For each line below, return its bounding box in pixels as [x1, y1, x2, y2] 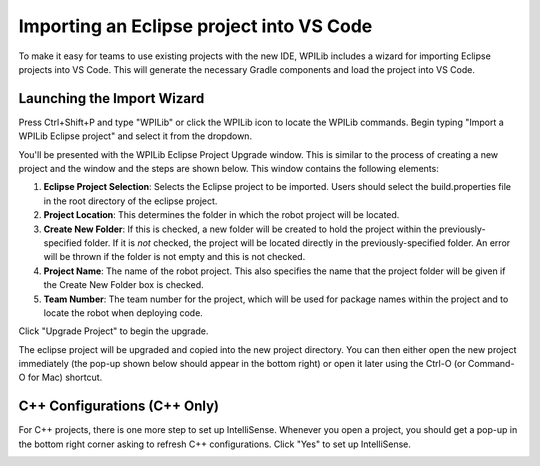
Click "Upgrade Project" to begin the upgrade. [18, 325, 209, 337]
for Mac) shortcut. [27, 371, 103, 384]
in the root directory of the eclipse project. [43, 195, 218, 207]
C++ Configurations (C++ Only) [18, 398, 220, 415]
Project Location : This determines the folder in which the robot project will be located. [43, 209, 400, 221]
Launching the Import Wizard [18, 90, 205, 107]
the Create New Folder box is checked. [43, 279, 204, 291]
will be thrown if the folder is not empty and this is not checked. [43, 251, 306, 263]
